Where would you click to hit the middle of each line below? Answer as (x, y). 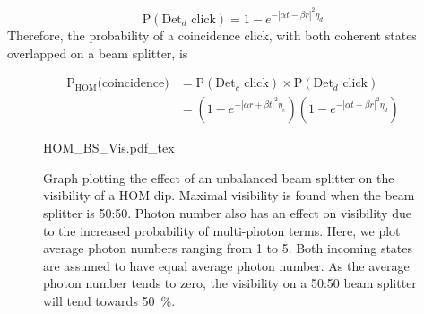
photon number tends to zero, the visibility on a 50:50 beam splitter (230, 283)
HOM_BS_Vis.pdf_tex (109, 148)
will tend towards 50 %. (109, 300)
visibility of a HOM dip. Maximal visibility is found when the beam (229, 195)
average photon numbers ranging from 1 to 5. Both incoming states (228, 248)
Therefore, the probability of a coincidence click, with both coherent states (212, 35)
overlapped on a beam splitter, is (98, 52)
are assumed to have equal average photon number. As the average (226, 265)
